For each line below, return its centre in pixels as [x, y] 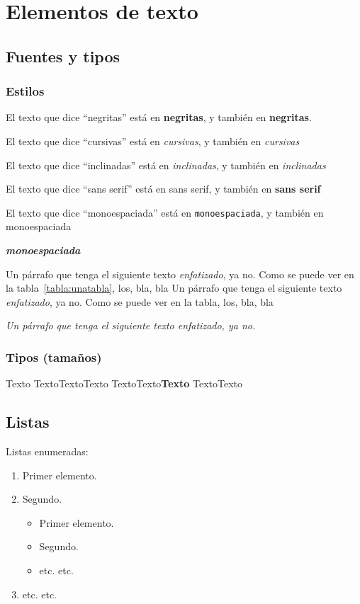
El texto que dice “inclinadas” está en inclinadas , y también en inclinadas [166, 165]
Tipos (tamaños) [54, 357]
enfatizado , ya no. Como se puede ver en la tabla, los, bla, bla [140, 301]
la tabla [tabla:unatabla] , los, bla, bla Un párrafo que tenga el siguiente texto [174, 288]
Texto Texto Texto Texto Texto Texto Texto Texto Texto [124, 383]
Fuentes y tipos [63, 56]
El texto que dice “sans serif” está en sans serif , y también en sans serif [163, 189]
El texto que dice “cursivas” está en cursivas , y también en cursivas [153, 141]
